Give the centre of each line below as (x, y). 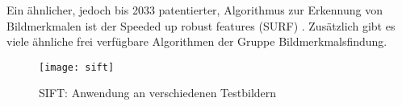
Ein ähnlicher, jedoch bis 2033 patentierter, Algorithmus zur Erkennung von (195, 10)
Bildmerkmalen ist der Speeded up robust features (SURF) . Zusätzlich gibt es (201, 25)
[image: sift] (77, 67)
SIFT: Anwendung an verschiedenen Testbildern (158, 93)
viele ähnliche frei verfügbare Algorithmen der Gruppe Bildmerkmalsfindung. (197, 41)
